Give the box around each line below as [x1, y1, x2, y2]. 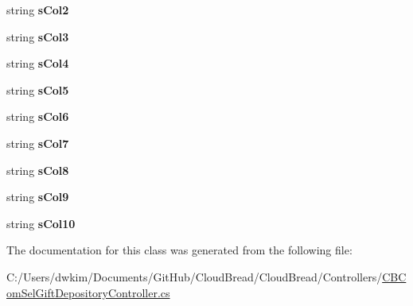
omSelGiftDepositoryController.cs [6, 284, 170, 300]
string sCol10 [6, 215, 76, 231]
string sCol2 [6, 2, 69, 17]
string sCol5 [6, 81, 69, 98]
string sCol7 [6, 134, 69, 151]
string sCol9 [6, 188, 69, 205]
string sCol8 [6, 161, 69, 178]
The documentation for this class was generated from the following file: [6, 242, 353, 258]
